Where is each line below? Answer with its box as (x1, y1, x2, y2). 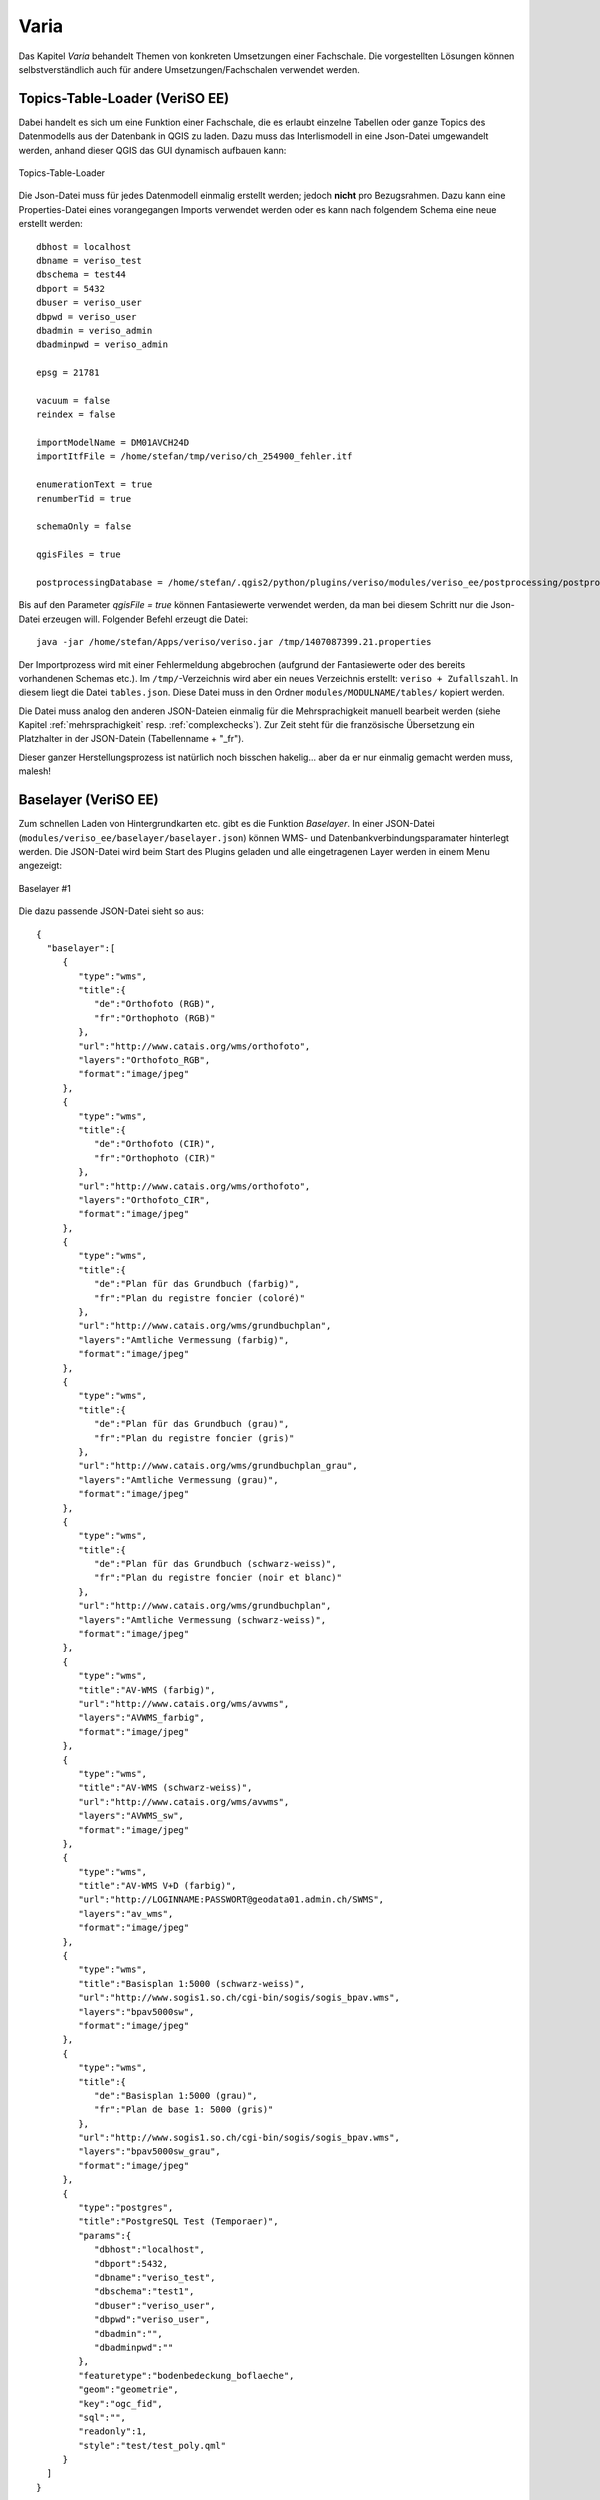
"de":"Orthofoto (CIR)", (93, 1138, 216, 1150)
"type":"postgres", (78, 2202, 174, 2214)
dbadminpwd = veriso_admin (36, 339, 169, 350)
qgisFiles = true (36, 549, 121, 560)
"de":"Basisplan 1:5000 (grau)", (93, 2090, 259, 2101)
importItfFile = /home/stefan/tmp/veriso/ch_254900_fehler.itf (36, 451, 353, 462)
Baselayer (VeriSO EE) (18, 791, 159, 809)
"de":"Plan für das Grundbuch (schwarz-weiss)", (93, 1558, 337, 1570)
